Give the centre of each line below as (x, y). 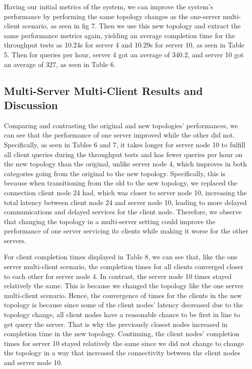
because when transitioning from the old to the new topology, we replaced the (121, 183)
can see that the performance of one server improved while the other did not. (119, 135)
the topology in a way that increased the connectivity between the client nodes (122, 353)
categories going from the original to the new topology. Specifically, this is (115, 173)
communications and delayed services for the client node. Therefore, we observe (123, 212)
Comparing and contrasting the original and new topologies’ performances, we (121, 125)
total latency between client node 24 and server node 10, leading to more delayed (126, 202)
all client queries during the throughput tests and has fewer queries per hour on (123, 154)
